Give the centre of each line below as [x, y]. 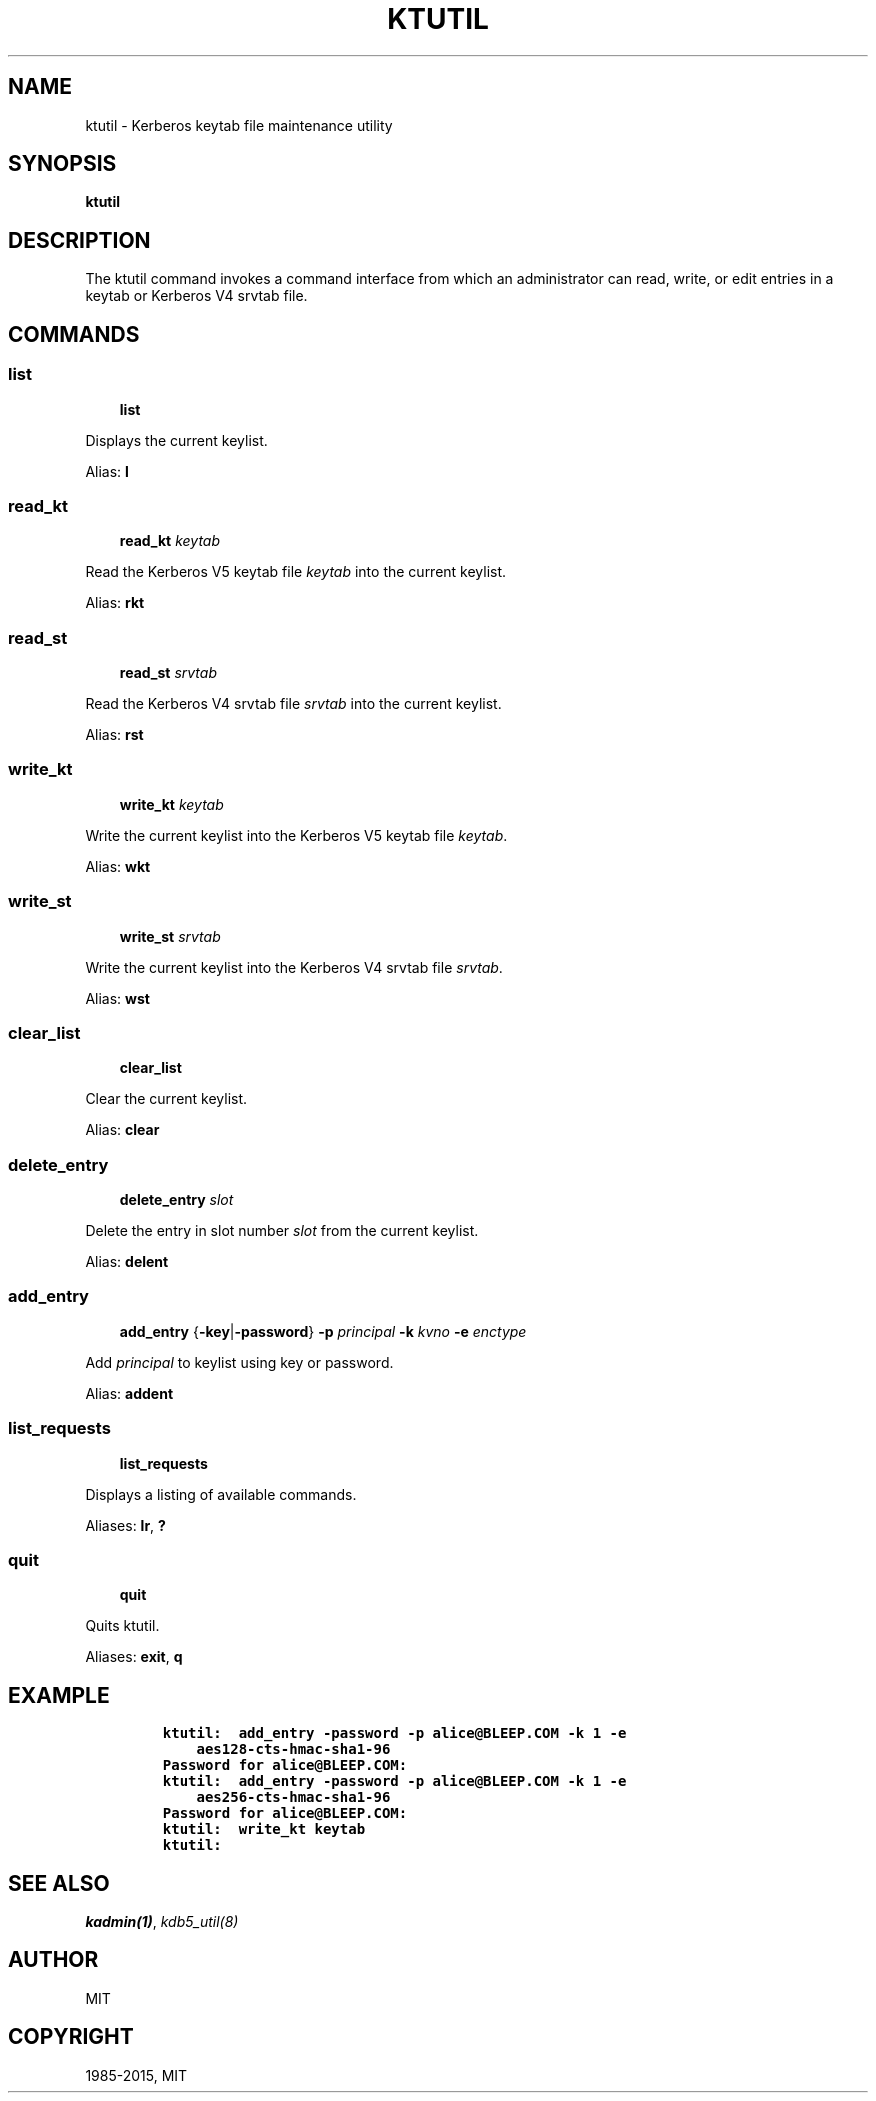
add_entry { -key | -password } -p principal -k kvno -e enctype [323, 1331]
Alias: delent [127, 1261]
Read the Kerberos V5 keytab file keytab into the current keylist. [296, 572]
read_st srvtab [168, 672]
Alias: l [107, 471]
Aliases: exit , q [134, 1657]
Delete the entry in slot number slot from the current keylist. [282, 1230]
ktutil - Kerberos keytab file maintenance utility [239, 125]
